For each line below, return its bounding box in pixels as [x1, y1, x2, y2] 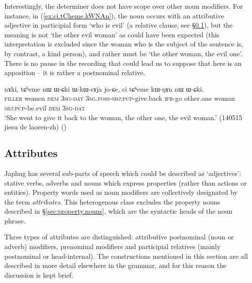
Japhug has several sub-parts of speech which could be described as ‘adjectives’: [4, 168, 241, 178]
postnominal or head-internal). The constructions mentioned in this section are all [4, 251, 248, 261]
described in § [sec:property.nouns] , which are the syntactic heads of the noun [4, 206, 233, 216]
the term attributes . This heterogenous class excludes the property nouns [4, 196, 220, 206]
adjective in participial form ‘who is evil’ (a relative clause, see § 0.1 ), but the [4, 20, 233, 30]
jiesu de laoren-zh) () [4, 122, 67, 132]
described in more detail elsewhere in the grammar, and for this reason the [4, 260, 226, 270]
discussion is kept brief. [4, 269, 74, 280]
